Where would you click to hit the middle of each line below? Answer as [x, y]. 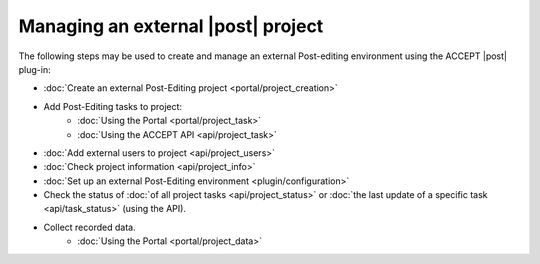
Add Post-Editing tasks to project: [113, 106]
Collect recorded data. [89, 227]
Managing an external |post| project [171, 26]
